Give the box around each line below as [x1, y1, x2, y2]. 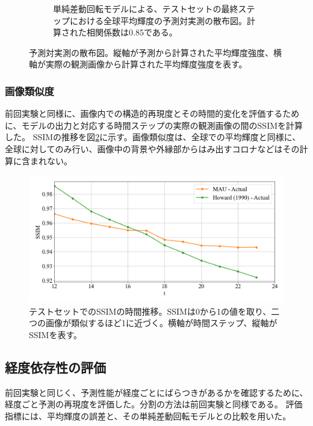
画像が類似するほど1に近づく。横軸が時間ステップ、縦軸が [45, 316, 277, 329]
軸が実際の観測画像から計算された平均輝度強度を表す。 [29, 58, 247, 70]
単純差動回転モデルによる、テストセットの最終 [53, 2, 238, 14]
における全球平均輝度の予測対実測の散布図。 [69, 14, 247, 26]
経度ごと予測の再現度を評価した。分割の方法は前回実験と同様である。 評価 [5, 398, 303, 410]
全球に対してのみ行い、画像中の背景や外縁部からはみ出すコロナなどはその [5, 142, 300, 155]
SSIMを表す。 [29, 328, 82, 341]
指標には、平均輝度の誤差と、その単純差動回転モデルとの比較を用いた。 [5, 409, 291, 422]
